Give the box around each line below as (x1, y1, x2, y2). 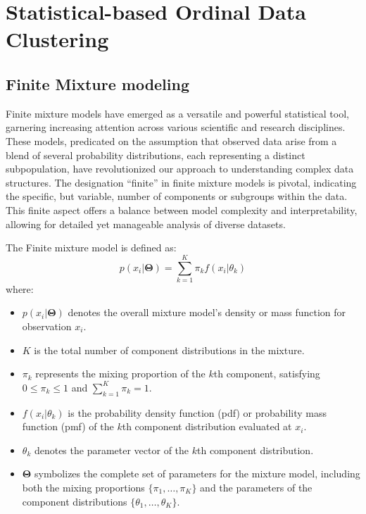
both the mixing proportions (22, 479, 145, 494)
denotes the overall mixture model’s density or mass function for (68, 305, 346, 320)
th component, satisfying (213, 366, 320, 381)
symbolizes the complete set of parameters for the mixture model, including (34, 466, 360, 481)
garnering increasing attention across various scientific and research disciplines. (6, 120, 346, 134)
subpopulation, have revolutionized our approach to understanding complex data (6, 161, 354, 176)
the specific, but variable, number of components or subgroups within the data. (6, 189, 348, 203)
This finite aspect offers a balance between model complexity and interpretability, (6, 202, 358, 217)
